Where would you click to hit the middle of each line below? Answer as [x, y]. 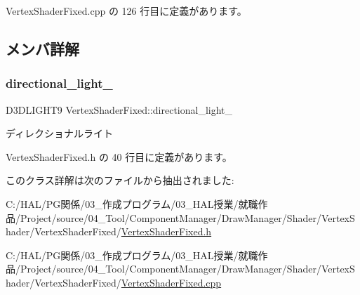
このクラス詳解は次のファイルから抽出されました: [120, 180]
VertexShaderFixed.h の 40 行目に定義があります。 [119, 156]
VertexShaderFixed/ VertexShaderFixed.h [123, 231]
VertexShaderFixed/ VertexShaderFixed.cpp [128, 282]
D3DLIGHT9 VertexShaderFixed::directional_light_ [119, 109]
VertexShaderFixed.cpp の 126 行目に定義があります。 [126, 11]
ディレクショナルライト [60, 133]
